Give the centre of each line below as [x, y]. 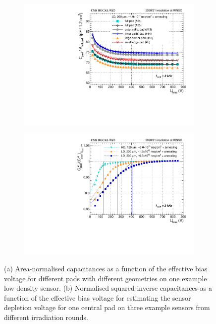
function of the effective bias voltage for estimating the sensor [98, 297]
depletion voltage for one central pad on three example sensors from [107, 307]
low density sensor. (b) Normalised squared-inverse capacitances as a [108, 288]
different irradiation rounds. [46, 317]
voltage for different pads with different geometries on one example [106, 278]
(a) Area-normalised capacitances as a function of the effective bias [106, 268]
